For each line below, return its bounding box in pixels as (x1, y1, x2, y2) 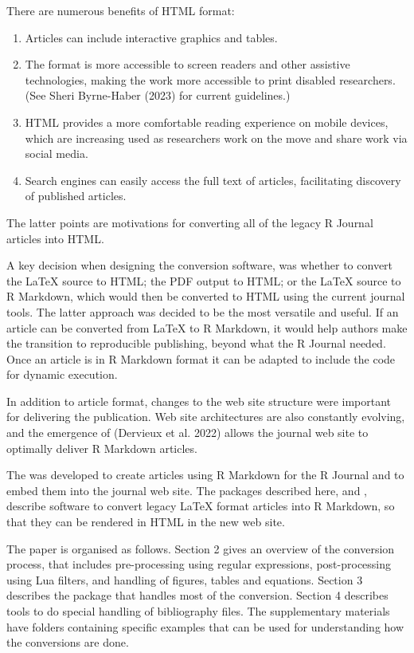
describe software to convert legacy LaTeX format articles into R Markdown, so (6, 498, 395, 514)
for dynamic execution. (6, 366, 118, 383)
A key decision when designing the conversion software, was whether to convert (6, 257, 393, 273)
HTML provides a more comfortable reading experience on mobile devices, (25, 113, 389, 130)
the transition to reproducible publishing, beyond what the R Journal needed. (6, 335, 386, 352)
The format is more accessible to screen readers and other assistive (25, 56, 350, 73)
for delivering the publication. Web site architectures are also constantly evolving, (6, 408, 405, 425)
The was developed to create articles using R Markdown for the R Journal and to (6, 466, 404, 483)
